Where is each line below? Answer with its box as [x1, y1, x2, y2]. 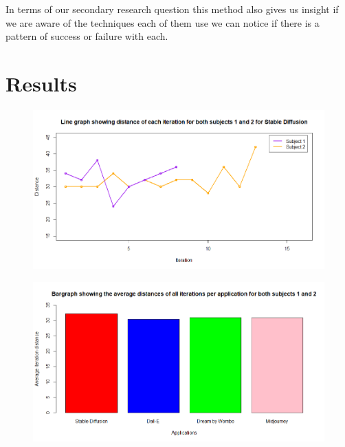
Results [5, 69, 77, 97]
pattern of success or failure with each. [5, 29, 168, 43]
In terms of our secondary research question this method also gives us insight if [5, 2, 339, 16]
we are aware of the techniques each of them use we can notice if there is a [5, 15, 320, 30]
